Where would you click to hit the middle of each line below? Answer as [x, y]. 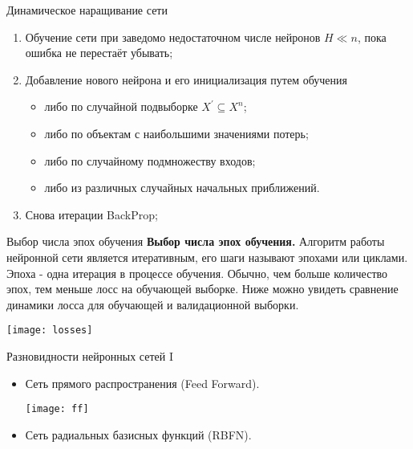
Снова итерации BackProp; [91, 214]
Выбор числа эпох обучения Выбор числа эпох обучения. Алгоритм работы [196, 241]
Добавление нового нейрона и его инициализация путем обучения [186, 79]
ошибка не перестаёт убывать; [99, 53]
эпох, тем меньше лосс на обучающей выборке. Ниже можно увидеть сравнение [202, 289]
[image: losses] [50, 331]
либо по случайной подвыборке [121, 106]
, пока [372, 37]
